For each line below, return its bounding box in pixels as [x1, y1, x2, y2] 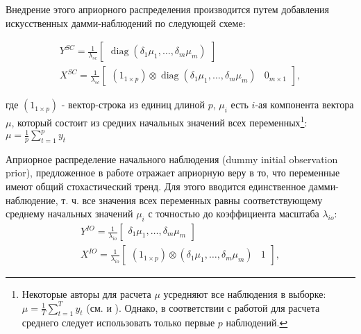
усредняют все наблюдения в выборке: [163, 287, 326, 301]
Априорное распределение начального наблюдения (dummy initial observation [6, 151, 338, 166]
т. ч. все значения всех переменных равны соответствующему [61, 192, 323, 207]
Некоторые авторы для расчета [22, 287, 151, 301]
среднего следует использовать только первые [22, 315, 215, 330]
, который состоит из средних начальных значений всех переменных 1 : [11, 113, 308, 129]
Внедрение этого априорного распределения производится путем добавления [6, 2, 329, 16]
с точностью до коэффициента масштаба [148, 206, 319, 221]
